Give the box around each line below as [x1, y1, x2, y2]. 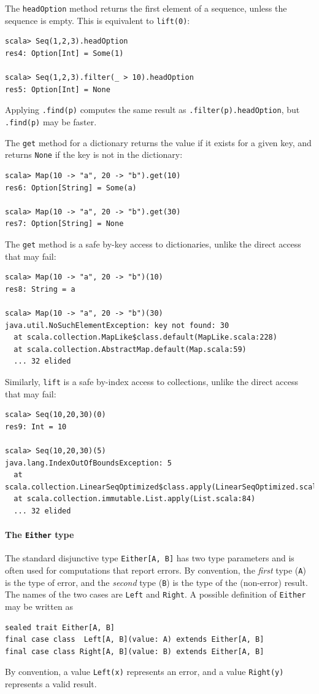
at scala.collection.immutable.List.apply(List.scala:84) [13, 494, 256, 504]
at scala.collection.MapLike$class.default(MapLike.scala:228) [13, 333, 277, 342]
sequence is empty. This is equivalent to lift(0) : [5, 14, 190, 26]
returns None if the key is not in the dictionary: [5, 148, 183, 161]
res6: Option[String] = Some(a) [5, 183, 137, 192]
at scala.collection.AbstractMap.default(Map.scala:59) [13, 345, 247, 354]
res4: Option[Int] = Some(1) [5, 49, 124, 58]
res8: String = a [5, 284, 75, 294]
